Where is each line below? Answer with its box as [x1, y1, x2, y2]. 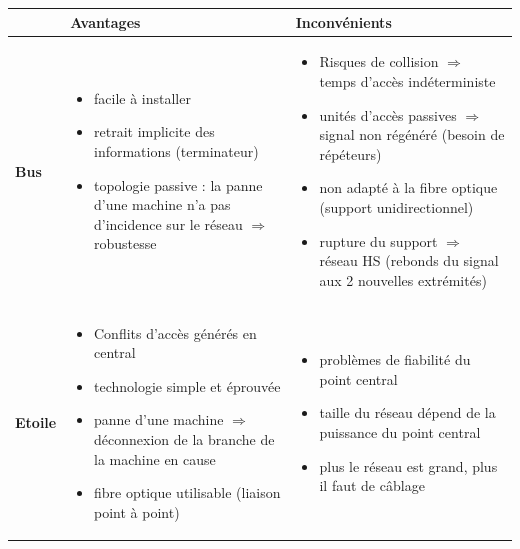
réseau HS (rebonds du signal [319, 250, 499, 271]
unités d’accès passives [319, 104, 457, 125]
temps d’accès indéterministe [319, 70, 496, 91]
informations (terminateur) [94, 140, 259, 161]
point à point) [94, 501, 180, 522]
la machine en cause [94, 448, 216, 469]
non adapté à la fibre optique [319, 177, 498, 198]
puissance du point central [319, 421, 481, 442]
